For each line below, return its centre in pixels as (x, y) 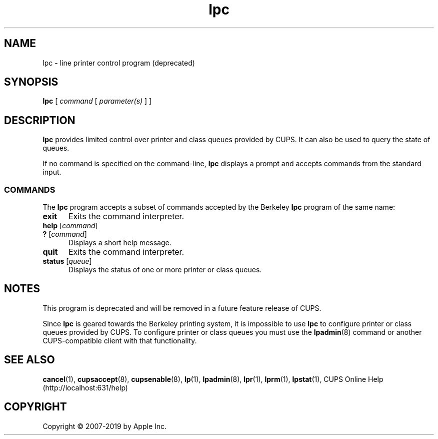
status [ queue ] (67, 261)
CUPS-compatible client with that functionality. (120, 340)
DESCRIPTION (40, 120)
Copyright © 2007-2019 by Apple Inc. (105, 426)
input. (52, 172)
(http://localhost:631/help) (85, 387)
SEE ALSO (29, 360)
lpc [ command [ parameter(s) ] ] (97, 101)
